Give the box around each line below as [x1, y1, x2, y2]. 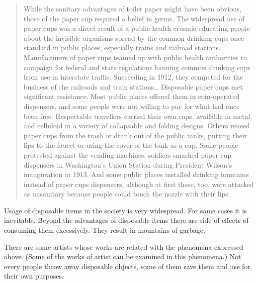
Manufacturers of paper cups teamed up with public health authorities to [23, 52, 247, 62]
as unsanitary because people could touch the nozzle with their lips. [23, 189, 230, 199]
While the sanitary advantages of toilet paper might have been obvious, [23, 3, 242, 13]
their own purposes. [4, 271, 64, 281]
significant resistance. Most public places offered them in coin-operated [23, 91, 240, 101]
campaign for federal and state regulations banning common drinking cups [23, 62, 251, 72]
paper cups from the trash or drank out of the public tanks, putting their [23, 130, 247, 140]
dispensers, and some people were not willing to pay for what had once [23, 100, 240, 111]
